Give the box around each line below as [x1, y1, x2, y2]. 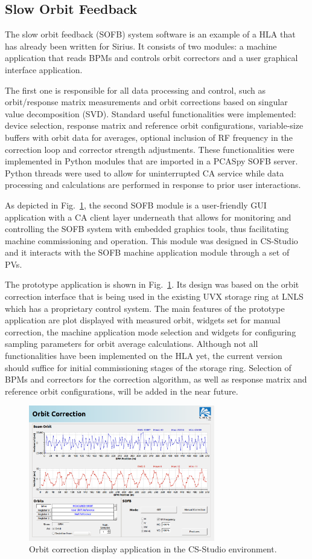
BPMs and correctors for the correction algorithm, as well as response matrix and [5, 373, 307, 386]
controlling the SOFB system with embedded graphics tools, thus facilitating [5, 222, 289, 235]
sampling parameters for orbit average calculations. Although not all [5, 337, 258, 350]
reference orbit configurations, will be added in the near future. [5, 384, 238, 397]
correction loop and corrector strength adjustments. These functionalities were [5, 143, 294, 155]
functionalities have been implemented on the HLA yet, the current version [5, 349, 282, 362]
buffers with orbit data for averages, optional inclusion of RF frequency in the [5, 131, 293, 143]
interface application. [5, 63, 83, 76]
